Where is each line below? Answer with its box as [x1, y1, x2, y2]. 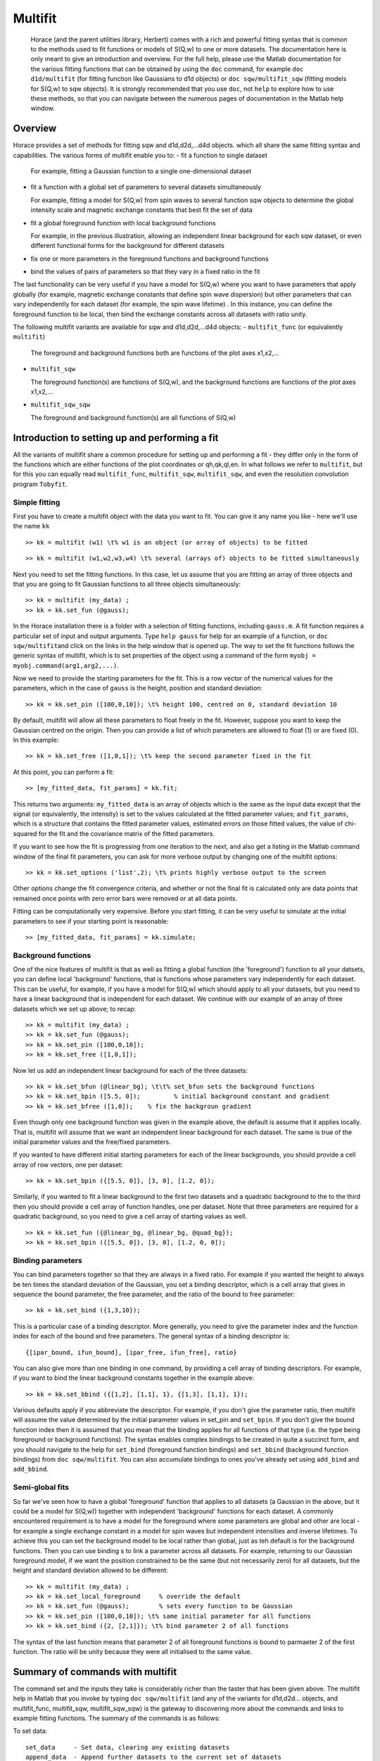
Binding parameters [13, 1255, 82, 1265]
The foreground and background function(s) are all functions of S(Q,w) [30, 413, 236, 422]
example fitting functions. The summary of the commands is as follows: [13, 1714, 221, 1722]
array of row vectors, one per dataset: [13, 1160, 123, 1169]
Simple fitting [13, 497, 61, 507]
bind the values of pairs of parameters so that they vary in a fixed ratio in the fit [30, 268, 260, 276]
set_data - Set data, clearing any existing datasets [25, 1743, 230, 1751]
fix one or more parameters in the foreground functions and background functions [30, 254, 269, 263]
